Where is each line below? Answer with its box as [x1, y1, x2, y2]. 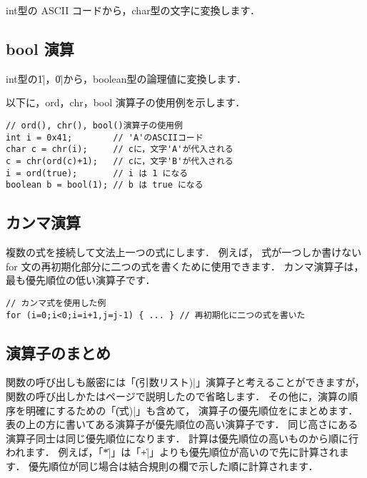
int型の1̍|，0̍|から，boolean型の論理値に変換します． [6, 71, 246, 86]
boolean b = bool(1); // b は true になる [6, 180, 203, 190]
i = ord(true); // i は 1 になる [6, 168, 188, 178]
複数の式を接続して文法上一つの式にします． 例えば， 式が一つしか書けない [6, 245, 362, 260]
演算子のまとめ [6, 341, 111, 363]
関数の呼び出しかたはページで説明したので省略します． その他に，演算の [6, 389, 348, 404]
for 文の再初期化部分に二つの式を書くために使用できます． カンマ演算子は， [6, 258, 364, 273]
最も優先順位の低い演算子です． [6, 273, 156, 288]
